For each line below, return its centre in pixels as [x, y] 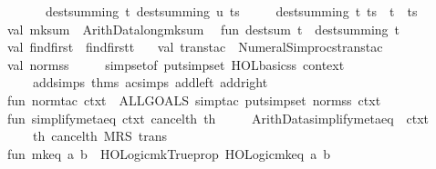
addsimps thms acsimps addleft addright [150, 82]
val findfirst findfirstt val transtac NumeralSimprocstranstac [195, 47]
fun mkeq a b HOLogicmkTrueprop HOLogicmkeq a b [169, 153]
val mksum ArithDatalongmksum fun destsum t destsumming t [203, 29]
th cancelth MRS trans [99, 136]
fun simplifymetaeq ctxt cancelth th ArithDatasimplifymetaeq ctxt [218, 118]
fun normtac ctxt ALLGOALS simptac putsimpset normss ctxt [194, 99]
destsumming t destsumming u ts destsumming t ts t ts [231, 11]
